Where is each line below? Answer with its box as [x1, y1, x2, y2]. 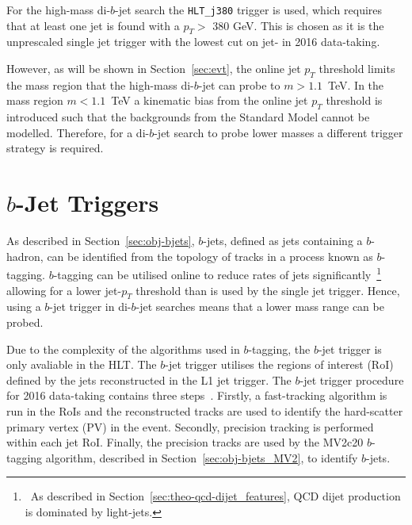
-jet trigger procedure [299, 371, 404, 388]
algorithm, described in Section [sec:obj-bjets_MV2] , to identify [45, 449, 358, 466]
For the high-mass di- [6, 2, 111, 17]
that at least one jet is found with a [6, 17, 180, 33]
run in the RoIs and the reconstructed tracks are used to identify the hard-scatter [6, 402, 403, 419]
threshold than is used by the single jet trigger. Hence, [135, 282, 400, 298]
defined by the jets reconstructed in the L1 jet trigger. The [6, 371, 292, 388]
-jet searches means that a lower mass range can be [135, 298, 384, 315]
